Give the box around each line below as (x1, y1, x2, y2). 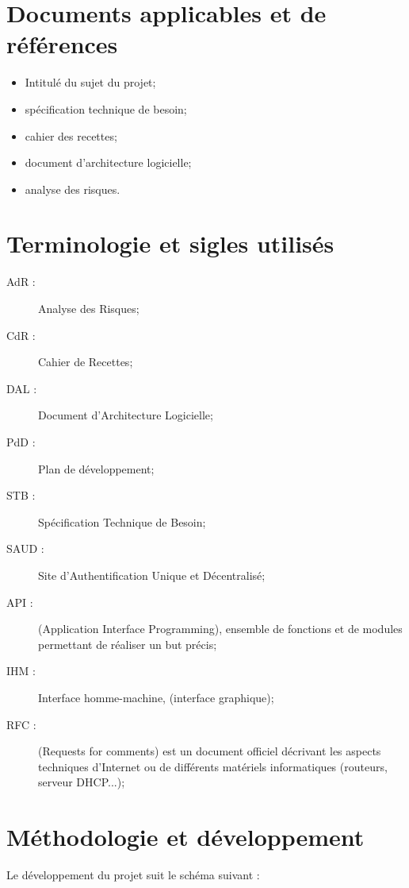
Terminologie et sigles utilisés (6, 227, 334, 260)
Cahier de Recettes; (38, 353, 133, 370)
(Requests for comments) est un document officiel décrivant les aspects (38, 743, 381, 759)
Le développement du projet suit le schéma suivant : (6, 867, 260, 882)
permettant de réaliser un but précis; (38, 635, 217, 652)
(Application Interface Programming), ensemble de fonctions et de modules (38, 620, 403, 637)
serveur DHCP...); (38, 774, 125, 790)
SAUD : (6, 540, 44, 557)
